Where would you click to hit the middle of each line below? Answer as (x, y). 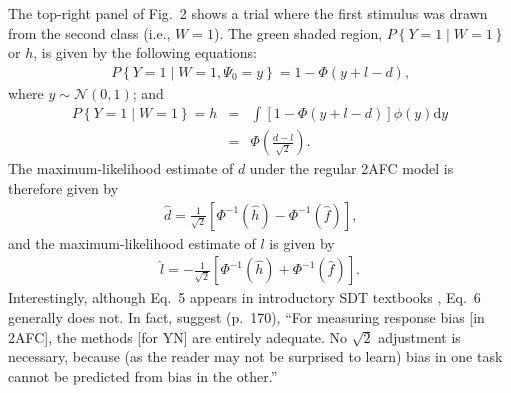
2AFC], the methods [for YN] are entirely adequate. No (178, 336)
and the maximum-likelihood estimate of (132, 242)
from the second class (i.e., (89, 32)
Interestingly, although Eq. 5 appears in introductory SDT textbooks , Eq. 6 (244, 297)
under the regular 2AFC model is (351, 168)
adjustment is (419, 336)
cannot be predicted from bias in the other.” (143, 375)
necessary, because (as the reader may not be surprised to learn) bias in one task (255, 356)
